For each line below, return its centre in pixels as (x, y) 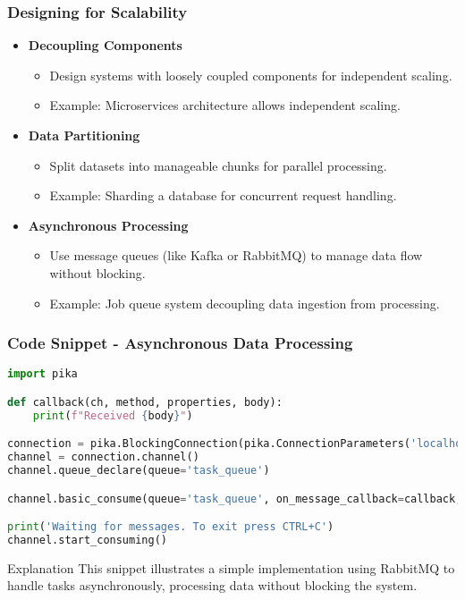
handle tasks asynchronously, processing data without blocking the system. (212, 585)
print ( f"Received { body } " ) (113, 415)
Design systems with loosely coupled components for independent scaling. (251, 75)
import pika (42, 374)
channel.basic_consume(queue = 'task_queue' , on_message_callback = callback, (235, 499)
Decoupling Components (105, 45)
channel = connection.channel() (103, 457)
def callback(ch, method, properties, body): (145, 402)
